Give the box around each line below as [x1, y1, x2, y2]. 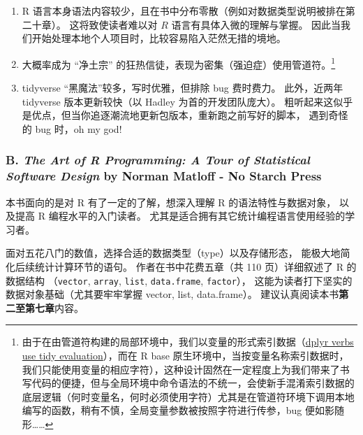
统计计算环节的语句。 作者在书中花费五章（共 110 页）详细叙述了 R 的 [34, 259, 357, 273]
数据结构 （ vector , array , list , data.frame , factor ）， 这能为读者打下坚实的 [6, 273, 353, 287]
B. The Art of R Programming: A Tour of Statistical [6, 151, 310, 169]
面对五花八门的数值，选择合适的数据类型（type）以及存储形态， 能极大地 [6, 245, 341, 260]
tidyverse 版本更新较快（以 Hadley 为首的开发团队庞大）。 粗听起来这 [22, 94, 334, 108]
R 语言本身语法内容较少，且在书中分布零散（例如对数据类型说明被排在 [22, 3, 346, 17]
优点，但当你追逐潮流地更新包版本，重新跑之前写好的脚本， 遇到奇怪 [31, 108, 348, 122]
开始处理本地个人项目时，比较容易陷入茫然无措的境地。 [31, 31, 286, 45]
